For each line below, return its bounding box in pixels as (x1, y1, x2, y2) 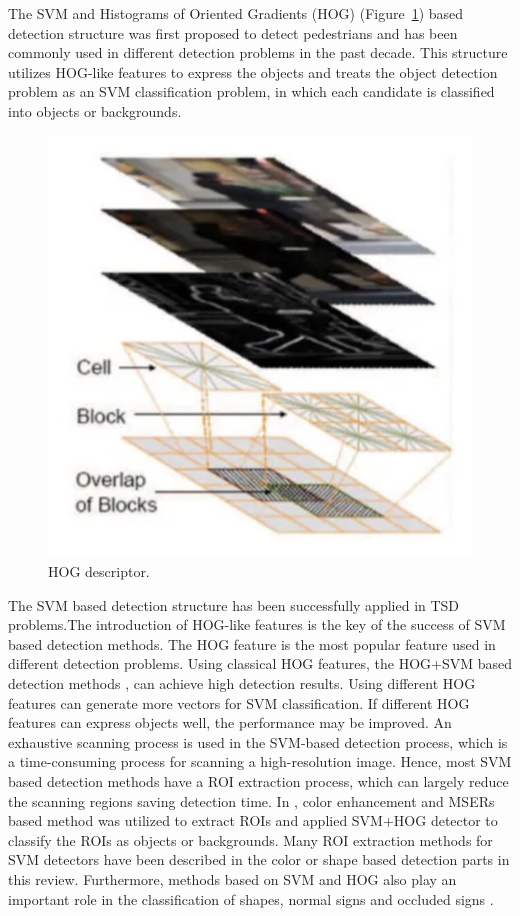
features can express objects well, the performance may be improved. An (8, 712, 452, 733)
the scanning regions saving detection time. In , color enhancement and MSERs (8, 790, 495, 811)
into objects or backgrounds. (8, 100, 182, 121)
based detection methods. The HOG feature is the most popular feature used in (8, 633, 496, 654)
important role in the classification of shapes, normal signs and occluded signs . (8, 888, 494, 909)
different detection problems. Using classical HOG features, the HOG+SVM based (8, 653, 512, 674)
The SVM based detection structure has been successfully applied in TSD (8, 594, 460, 615)
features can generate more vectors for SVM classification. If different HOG (8, 692, 470, 713)
